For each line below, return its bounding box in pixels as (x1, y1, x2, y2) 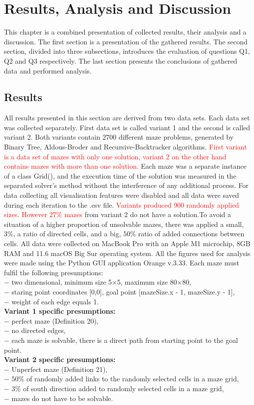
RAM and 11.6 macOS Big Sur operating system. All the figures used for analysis (4, 248, 251, 258)
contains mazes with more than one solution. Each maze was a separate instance (4, 161, 247, 171)
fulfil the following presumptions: (4, 267, 103, 277)
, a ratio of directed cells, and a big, (13, 228, 121, 239)
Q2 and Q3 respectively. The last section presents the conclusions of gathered (4, 55, 237, 66)
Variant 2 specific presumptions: (4, 354, 116, 365)
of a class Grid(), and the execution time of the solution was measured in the (4, 170, 236, 181)
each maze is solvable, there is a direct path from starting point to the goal (11, 334, 238, 345)
